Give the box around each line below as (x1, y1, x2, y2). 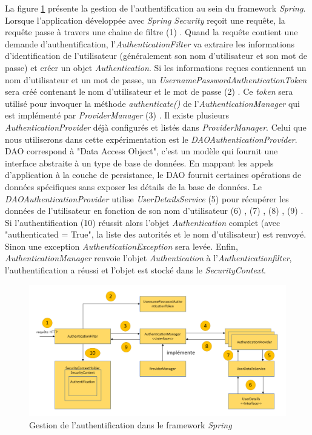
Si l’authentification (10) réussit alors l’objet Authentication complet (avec (5, 216, 280, 228)
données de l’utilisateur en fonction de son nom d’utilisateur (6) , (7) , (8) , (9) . (5, 204, 304, 217)
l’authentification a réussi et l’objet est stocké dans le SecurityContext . (5, 264, 266, 276)
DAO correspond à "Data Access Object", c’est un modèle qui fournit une (5, 145, 278, 157)
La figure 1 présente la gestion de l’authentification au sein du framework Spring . (5, 2, 306, 14)
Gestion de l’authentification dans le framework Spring (29, 418, 232, 431)
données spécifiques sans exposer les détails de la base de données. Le (5, 180, 262, 193)
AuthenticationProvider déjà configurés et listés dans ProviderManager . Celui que (5, 120, 307, 133)
